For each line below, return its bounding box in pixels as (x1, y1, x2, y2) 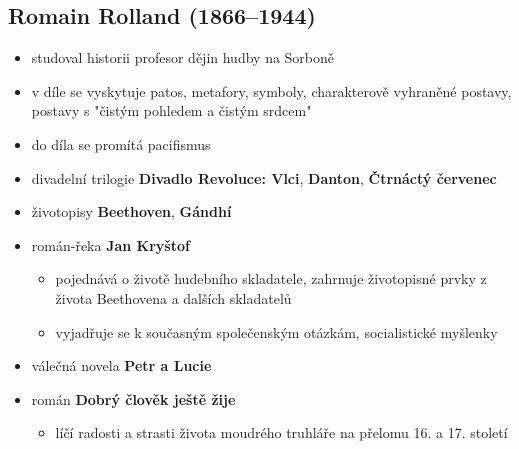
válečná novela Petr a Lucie (31, 355, 212, 376)
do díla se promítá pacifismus (31, 133, 211, 154)
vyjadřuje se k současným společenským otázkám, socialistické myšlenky (55, 321, 498, 342)
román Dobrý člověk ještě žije (31, 388, 236, 409)
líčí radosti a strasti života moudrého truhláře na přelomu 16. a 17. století (55, 422, 508, 443)
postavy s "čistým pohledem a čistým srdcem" (31, 100, 312, 121)
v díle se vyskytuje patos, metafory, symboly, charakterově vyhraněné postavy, (31, 80, 512, 101)
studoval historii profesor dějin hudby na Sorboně (31, 47, 335, 68)
